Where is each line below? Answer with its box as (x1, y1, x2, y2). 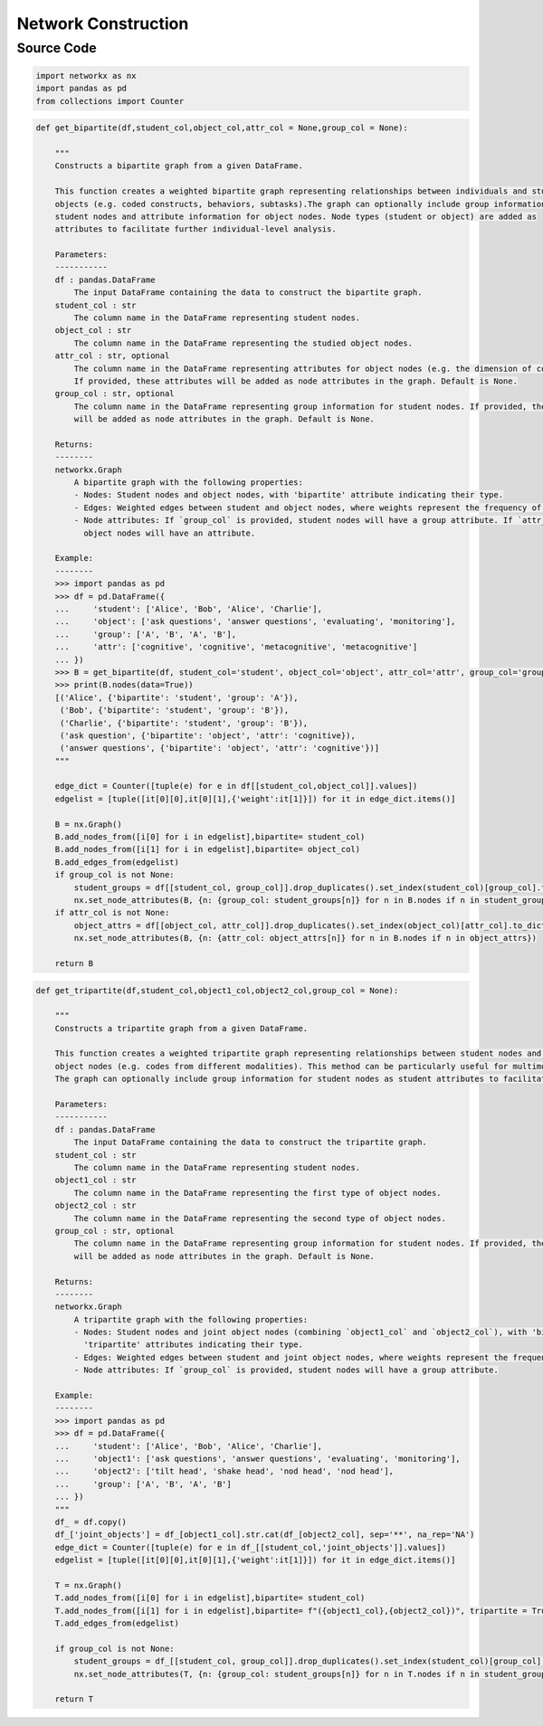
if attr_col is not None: (54, 907, 170, 918)
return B (54, 958, 94, 968)
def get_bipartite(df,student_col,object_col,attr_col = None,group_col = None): (35, 123, 409, 133)
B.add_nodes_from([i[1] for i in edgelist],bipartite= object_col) (54, 844, 361, 855)
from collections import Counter (35, 96, 185, 106)
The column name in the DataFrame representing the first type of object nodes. (73, 1188, 443, 1198)
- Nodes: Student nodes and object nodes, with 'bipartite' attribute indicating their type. (73, 489, 504, 500)
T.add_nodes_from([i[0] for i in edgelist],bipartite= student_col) (54, 1593, 366, 1603)
